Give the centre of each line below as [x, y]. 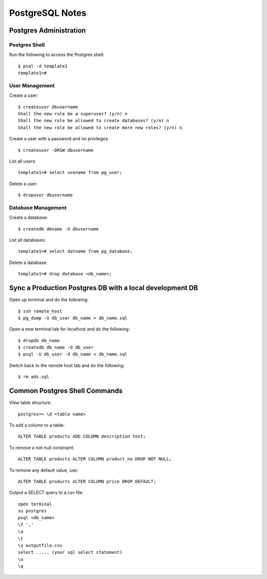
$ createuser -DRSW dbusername [56, 150]
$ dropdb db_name [39, 340]
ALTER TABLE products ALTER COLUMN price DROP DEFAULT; [87, 481]
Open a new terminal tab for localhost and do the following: [69, 329]
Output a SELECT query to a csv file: [46, 492]
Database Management [38, 208]
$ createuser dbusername [48, 107]
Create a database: [28, 218]
